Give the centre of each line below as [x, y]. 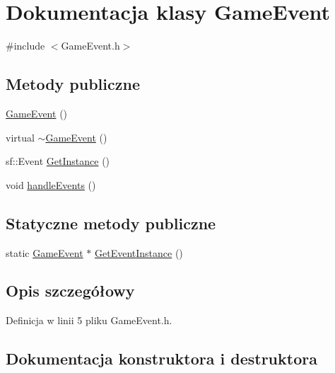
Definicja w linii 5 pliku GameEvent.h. [89, 320]
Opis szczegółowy [70, 291]
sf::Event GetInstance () [58, 161]
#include [25, 46]
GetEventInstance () [139, 252]
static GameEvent [45, 252]
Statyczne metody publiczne [111, 223]
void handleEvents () [51, 184]
